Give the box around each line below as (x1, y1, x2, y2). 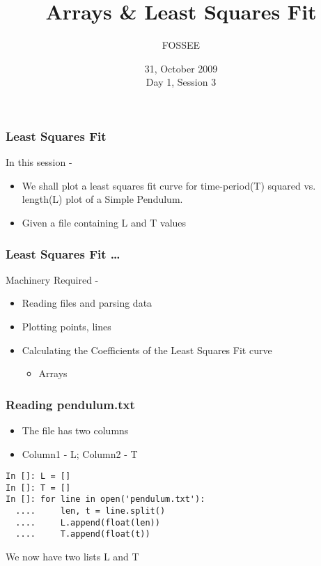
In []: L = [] (6, 471, 71, 482)
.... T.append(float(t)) (15, 529, 150, 540)
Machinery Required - (6, 272, 99, 286)
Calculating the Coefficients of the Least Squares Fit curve (22, 342, 272, 357)
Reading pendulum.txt (6, 395, 135, 413)
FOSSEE (162, 38, 201, 52)
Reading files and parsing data (22, 296, 152, 310)
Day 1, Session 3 (146, 75, 217, 89)
